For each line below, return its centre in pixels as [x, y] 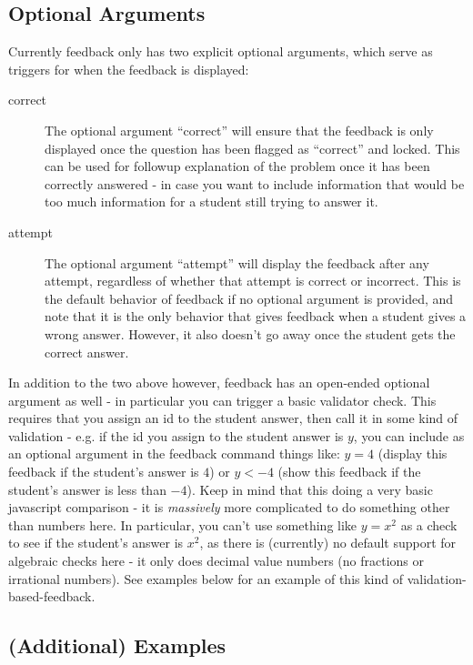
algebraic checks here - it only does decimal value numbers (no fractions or [216, 561]
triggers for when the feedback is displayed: [129, 69]
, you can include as [409, 435]
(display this [413, 453]
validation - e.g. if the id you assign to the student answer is [176, 435]
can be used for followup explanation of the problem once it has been [237, 166]
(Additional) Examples [117, 645]
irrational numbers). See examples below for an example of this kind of [206, 578]
